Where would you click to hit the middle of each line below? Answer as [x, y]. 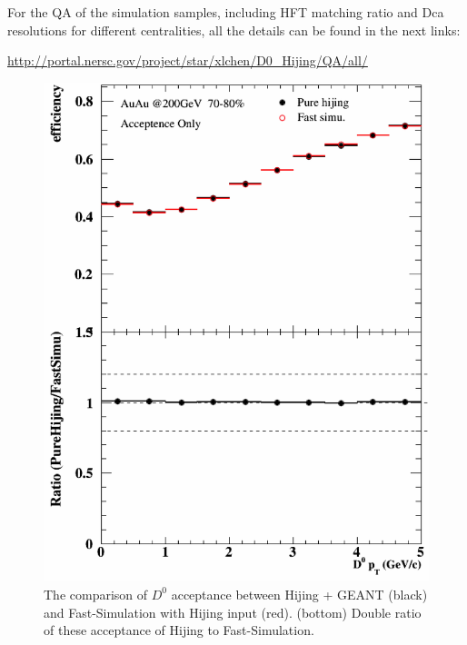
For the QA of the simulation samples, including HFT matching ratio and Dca [226, 12]
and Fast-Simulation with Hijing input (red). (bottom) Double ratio [233, 612]
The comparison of [96, 594]
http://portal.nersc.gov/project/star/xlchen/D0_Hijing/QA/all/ [188, 60]
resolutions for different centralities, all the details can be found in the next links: [234, 30]
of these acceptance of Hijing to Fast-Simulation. [179, 630]
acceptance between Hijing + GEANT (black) [299, 594]
